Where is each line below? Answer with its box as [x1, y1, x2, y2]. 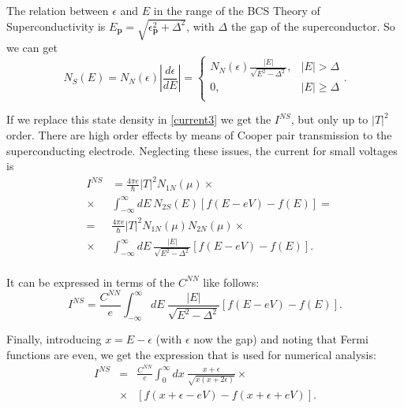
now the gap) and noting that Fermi [193, 331, 368, 347]
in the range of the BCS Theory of [153, 2, 320, 18]
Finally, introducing [6, 331, 102, 347]
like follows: [203, 273, 260, 290]
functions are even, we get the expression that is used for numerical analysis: [6, 346, 376, 362]
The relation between [6, 2, 109, 18]
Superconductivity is [6, 17, 106, 34]
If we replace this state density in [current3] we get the [6, 111, 271, 128]
